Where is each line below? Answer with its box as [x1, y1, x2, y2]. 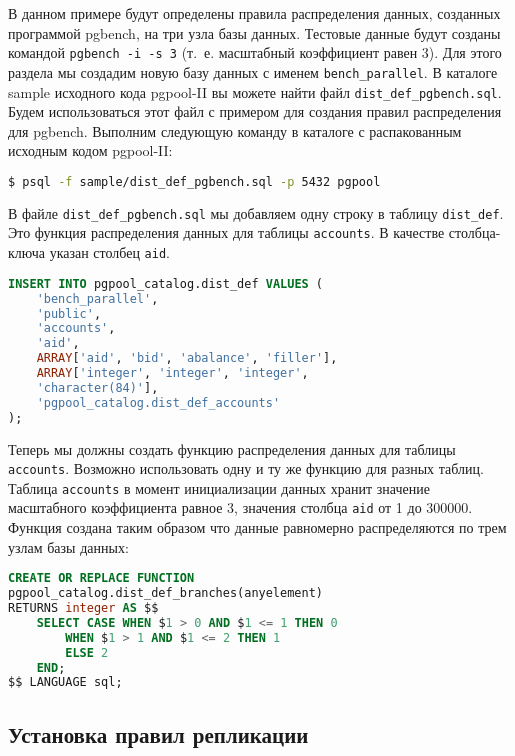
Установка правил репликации [8, 718, 309, 749]
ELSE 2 [65, 645, 109, 660]
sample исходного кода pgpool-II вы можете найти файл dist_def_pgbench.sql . [8, 81, 502, 102]
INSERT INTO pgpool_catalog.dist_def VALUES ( [8, 276, 324, 291]
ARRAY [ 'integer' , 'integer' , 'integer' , [36, 366, 309, 381]
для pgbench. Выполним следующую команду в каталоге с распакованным [8, 120, 462, 141]
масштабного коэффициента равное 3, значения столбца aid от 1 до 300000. [8, 497, 473, 518]
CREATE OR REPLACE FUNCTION [8, 571, 195, 586]
